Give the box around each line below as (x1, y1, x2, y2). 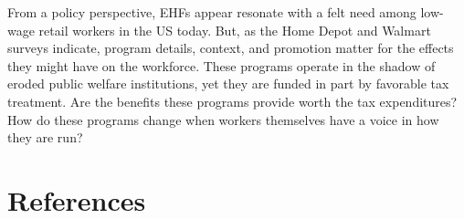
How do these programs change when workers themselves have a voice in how (7, 109, 439, 129)
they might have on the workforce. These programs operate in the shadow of (7, 56, 436, 75)
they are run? (7, 128, 83, 147)
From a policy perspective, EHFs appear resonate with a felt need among (7, 3, 417, 21)
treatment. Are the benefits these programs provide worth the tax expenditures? (7, 91, 458, 110)
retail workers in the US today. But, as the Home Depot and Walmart (38, 20, 431, 39)
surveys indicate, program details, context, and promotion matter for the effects (7, 38, 454, 57)
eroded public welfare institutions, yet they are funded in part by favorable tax (7, 74, 449, 93)
